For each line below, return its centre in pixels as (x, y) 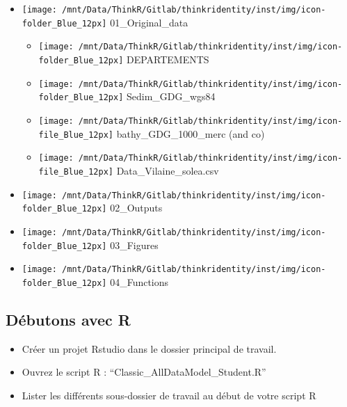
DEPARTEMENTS (168, 59)
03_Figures (134, 245)
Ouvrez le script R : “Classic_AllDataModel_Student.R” (144, 372)
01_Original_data (149, 22)
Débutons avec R (68, 319)
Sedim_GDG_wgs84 (171, 96)
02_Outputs (136, 208)
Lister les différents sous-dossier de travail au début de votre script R (169, 395)
